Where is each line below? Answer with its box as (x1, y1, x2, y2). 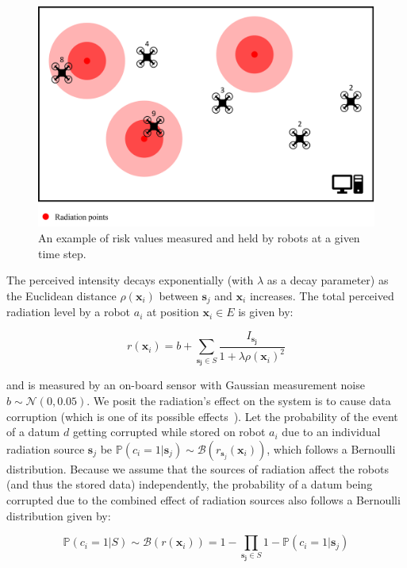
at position (146, 303, 199, 320)
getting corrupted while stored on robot (72, 423, 266, 440)
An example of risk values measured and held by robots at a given (38, 230, 360, 246)
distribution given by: (6, 507, 111, 524)
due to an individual (282, 423, 381, 440)
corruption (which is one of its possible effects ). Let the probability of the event (6, 408, 398, 424)
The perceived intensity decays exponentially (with (6, 272, 254, 288)
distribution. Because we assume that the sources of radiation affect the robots (6, 460, 389, 477)
